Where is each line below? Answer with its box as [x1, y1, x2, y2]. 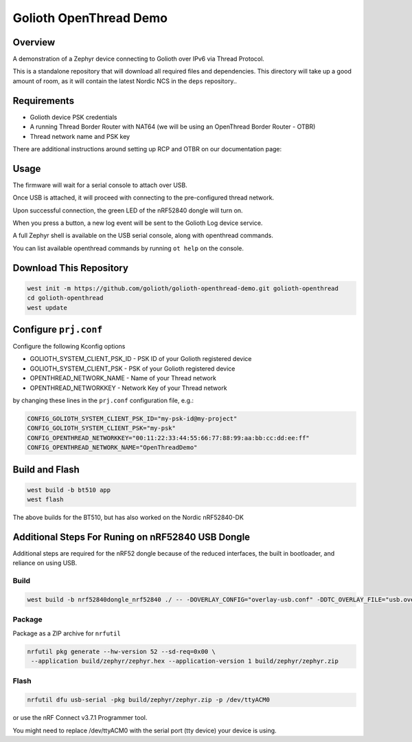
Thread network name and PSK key [30, 132, 130, 140]
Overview [12, 36, 56, 48]
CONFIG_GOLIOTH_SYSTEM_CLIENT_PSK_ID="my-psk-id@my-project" [27, 415, 238, 422]
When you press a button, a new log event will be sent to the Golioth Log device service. [12, 219, 263, 227]
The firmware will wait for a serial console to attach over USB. [12, 181, 188, 189]
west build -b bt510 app [27, 485, 111, 494]
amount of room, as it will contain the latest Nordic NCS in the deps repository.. [12, 76, 237, 85]
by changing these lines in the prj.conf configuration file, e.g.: [12, 396, 194, 405]
